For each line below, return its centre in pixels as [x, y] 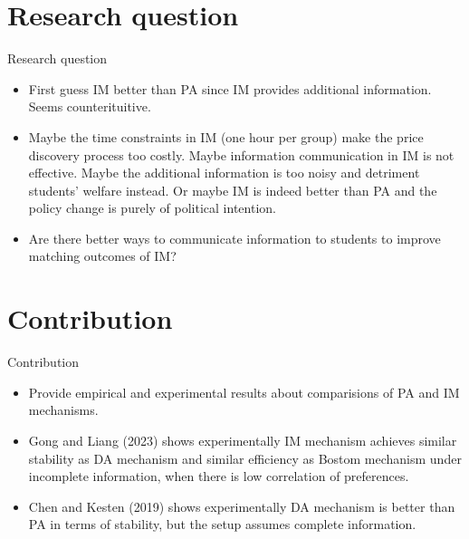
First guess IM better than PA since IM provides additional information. [230, 88]
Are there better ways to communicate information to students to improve [234, 238]
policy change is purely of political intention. [152, 208]
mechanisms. [63, 410]
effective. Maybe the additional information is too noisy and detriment [224, 173]
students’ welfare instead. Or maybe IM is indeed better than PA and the [233, 190]
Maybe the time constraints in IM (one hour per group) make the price [226, 136]
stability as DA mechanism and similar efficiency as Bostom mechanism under [245, 458]
